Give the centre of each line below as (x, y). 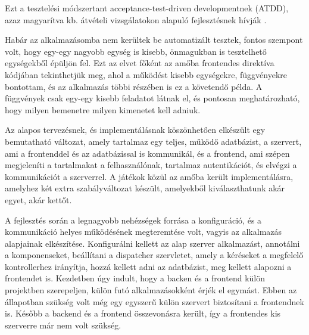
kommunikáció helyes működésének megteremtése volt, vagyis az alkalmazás (143, 232)
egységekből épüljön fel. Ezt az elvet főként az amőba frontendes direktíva (140, 63)
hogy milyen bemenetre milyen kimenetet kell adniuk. (103, 109)
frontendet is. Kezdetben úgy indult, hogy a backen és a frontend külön (135, 278)
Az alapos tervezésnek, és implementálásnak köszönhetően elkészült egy (135, 130)
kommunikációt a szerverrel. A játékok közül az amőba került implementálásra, (149, 176)
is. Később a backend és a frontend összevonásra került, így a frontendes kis (143, 313)
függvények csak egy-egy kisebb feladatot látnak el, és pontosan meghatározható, (152, 98)
